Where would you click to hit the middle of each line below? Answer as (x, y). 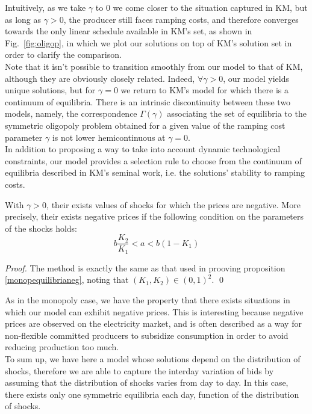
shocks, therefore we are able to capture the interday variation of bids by (139, 370)
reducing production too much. (62, 347)
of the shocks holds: (41, 228)
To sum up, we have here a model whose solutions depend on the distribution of (153, 358)
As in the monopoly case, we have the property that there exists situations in (148, 299)
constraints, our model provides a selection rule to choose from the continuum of (153, 160)
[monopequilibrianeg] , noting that (67, 280)
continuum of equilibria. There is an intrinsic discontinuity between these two (148, 101)
